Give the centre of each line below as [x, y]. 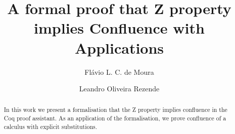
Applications [119, 47]
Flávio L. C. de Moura [119, 72]
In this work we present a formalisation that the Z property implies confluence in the [115, 110]
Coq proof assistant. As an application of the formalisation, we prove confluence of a [115, 118]
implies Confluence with [119, 28]
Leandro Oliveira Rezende [119, 89]
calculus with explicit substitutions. [51, 126]
